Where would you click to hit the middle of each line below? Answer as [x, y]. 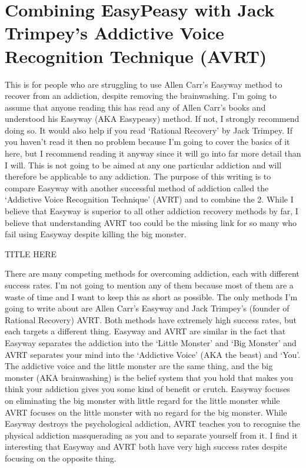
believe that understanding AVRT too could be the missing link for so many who [151, 222]
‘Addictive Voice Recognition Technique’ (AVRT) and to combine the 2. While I [149, 199]
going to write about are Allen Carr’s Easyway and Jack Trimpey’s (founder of [147, 308]
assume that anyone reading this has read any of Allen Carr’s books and [135, 107]
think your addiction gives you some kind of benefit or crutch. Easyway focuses [147, 389]
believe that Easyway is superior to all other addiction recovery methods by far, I [152, 211]
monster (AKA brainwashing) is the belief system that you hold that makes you [149, 377]
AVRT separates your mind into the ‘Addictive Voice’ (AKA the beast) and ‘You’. [153, 354]
